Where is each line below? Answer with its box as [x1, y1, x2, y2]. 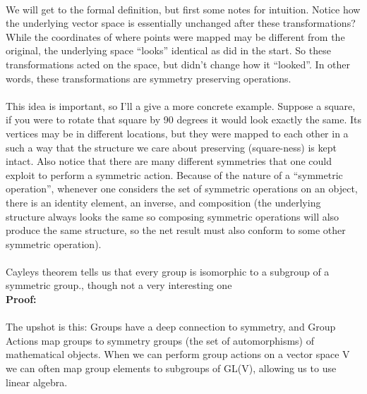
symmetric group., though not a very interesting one [6, 278, 232, 293]
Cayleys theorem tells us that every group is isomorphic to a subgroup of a [6, 264, 330, 278]
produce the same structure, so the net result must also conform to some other [6, 223, 346, 238]
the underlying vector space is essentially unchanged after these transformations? [6, 16, 356, 30]
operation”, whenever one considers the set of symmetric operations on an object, [6, 181, 358, 196]
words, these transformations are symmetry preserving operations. [6, 70, 291, 85]
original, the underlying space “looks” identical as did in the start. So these [6, 43, 331, 58]
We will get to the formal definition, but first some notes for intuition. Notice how [6, 1, 361, 16]
